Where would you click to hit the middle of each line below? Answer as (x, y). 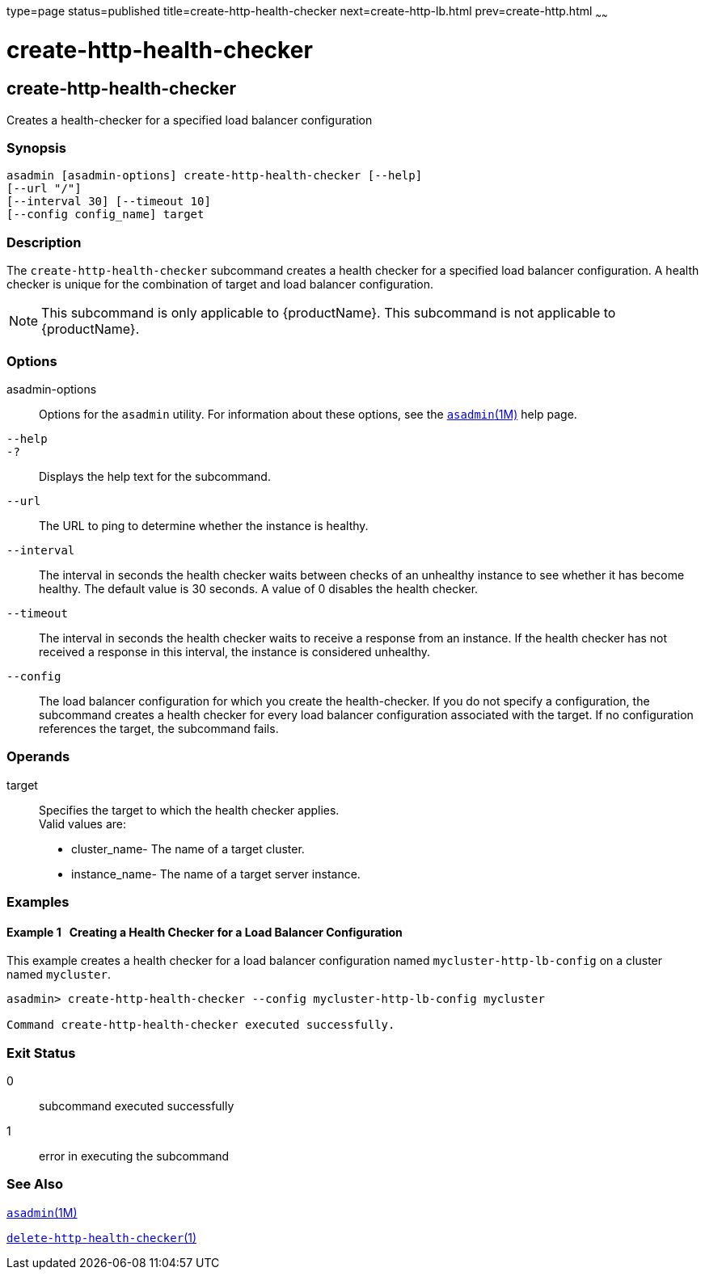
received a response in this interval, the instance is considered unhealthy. (235, 651)
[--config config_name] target (106, 215)
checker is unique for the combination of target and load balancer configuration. (220, 284)
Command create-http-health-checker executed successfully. (201, 1025)
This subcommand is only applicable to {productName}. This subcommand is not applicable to (329, 313)
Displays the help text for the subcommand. (155, 476)
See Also (35, 1184)
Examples (38, 902)
